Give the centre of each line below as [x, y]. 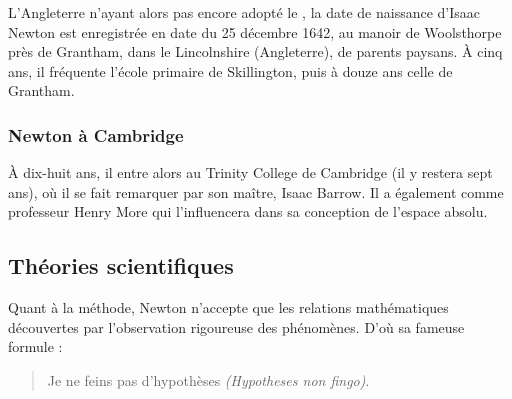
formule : [35, 346]
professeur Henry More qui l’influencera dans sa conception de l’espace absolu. [248, 211]
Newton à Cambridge [96, 134]
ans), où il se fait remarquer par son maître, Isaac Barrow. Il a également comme [256, 191]
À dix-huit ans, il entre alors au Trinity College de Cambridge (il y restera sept [250, 172]
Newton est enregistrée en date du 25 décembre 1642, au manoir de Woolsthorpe [255, 31]
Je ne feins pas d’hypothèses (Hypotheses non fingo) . [208, 379]
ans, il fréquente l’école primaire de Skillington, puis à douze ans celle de [230, 70]
